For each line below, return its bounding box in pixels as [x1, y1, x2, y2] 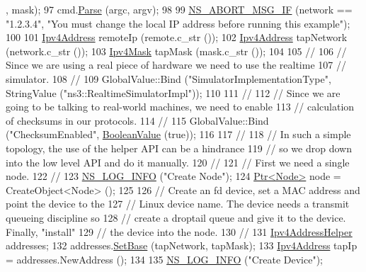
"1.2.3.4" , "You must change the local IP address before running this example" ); [6, 16, 350, 30]
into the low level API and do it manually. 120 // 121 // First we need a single [6, 154, 350, 169]
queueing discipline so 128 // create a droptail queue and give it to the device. [6, 210, 346, 225]
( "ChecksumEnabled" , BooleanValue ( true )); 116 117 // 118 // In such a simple [6, 127, 351, 142]
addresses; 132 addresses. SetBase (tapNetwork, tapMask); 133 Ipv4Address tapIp [6, 238, 358, 253]
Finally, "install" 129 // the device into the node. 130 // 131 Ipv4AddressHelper [6, 224, 353, 239]
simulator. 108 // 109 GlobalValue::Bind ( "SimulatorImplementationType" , [6, 71, 331, 86]
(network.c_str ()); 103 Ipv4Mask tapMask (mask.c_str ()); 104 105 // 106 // [6, 43, 347, 58]
